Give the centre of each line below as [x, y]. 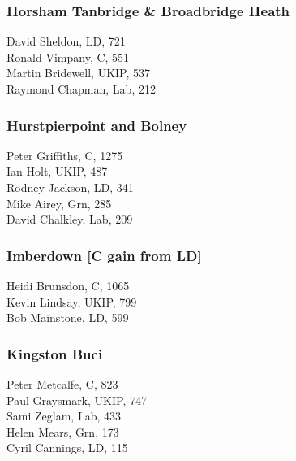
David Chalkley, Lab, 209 [70, 219]
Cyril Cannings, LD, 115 [67, 448]
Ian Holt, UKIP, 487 [57, 171]
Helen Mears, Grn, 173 [63, 431]
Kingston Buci [55, 353]
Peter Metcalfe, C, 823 [62, 384]
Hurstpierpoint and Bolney [97, 125]
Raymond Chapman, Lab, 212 [81, 89]
